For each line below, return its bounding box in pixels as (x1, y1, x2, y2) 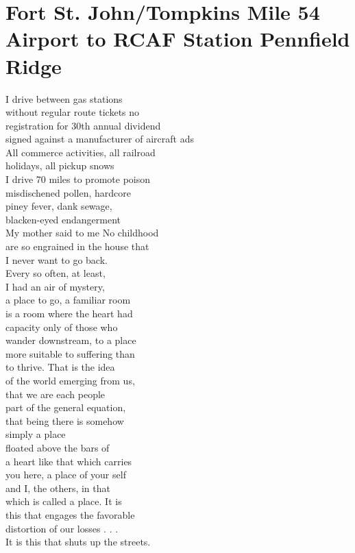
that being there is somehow (5, 413, 124, 428)
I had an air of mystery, (5, 279, 105, 293)
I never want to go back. (5, 252, 108, 267)
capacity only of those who (5, 319, 118, 334)
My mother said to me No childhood (5, 225, 159, 240)
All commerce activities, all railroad (5, 145, 156, 159)
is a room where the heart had (5, 306, 133, 320)
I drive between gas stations (5, 91, 123, 106)
